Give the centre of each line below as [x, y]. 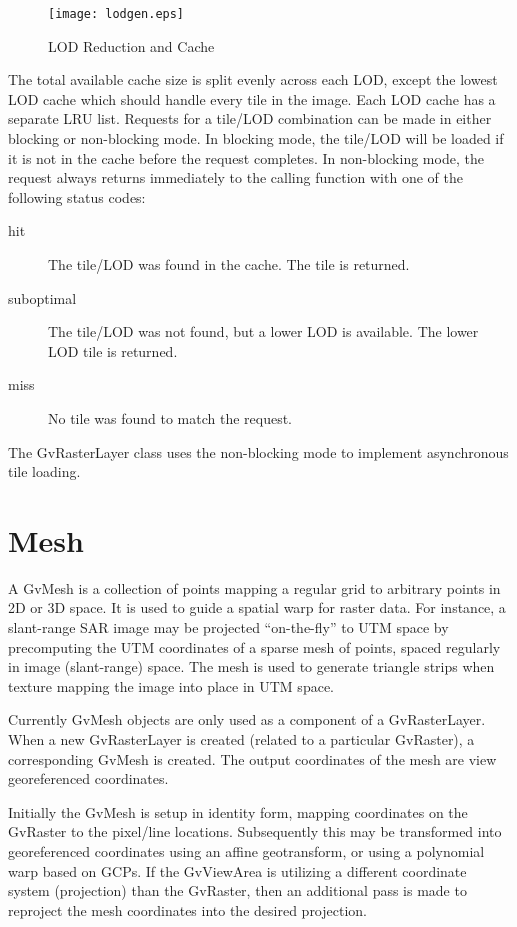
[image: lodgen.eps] [116, 14]
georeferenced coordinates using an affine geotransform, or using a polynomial [246, 851]
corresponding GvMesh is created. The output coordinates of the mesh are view [252, 758]
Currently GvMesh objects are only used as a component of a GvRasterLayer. [247, 719]
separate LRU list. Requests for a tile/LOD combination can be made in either [250, 118]
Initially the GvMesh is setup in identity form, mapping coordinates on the [238, 811]
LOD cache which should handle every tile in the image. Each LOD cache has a [252, 98]
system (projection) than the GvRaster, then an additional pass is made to [237, 890]
